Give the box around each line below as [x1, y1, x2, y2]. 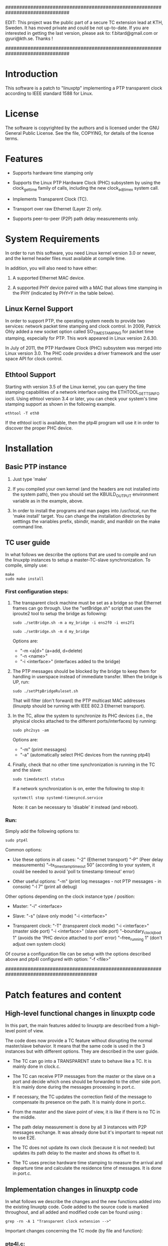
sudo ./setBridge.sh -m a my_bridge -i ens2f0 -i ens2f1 [12, 620, 135, 625]
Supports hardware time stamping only [12, 170, 94, 176]
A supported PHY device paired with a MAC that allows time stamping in [12, 285, 162, 291]
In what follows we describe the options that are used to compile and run [5, 552, 156, 558]
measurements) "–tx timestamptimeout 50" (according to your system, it [12, 861, 155, 869]
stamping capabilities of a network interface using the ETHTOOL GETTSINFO [5, 389, 160, 396]
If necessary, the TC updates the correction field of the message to [12, 1094, 152, 1100]
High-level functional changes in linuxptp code [5, 1009, 155, 1017]
